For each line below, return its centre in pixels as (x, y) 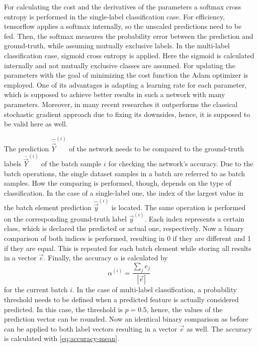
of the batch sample (71, 164)
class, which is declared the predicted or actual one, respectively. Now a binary (124, 228)
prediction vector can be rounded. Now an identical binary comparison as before (126, 319)
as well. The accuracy (219, 328)
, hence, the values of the (185, 309)
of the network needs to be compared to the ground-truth (156, 148)
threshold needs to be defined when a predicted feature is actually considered (122, 299)
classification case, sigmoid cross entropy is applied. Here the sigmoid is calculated (129, 55)
